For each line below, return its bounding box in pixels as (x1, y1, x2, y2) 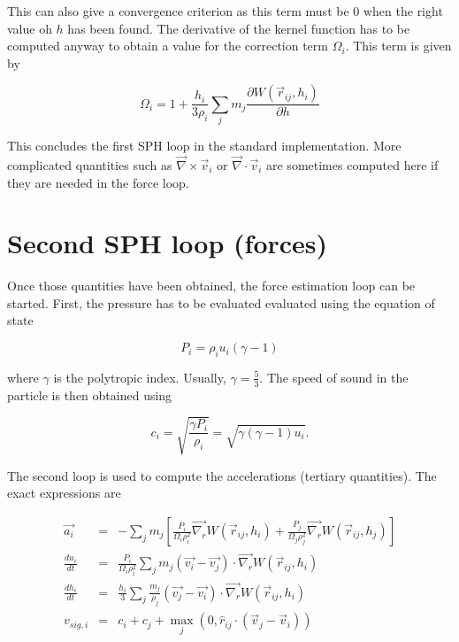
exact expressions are (7, 483, 121, 502)
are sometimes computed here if (266, 155, 439, 174)
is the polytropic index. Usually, (53, 367, 226, 386)
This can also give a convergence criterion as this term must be (7, 2, 349, 19)
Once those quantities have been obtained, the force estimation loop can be (7, 276, 416, 295)
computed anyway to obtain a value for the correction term (7, 36, 328, 55)
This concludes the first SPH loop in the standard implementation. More (7, 136, 402, 155)
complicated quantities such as (7, 155, 172, 174)
